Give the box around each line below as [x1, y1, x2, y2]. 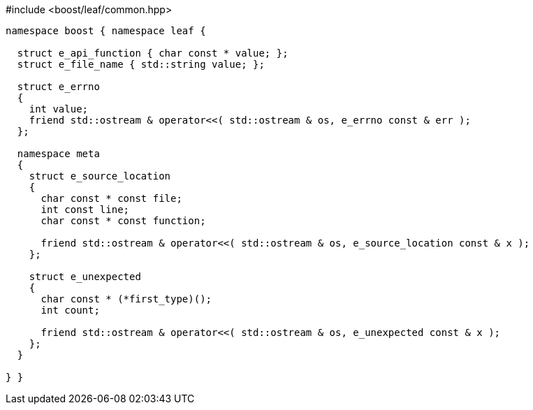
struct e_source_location [29, 170, 171, 182]
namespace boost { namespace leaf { [6, 25, 206, 36]
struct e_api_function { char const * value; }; [17, 47, 289, 59]
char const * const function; [41, 215, 206, 226]
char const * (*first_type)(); [41, 293, 212, 305]
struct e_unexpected [29, 271, 141, 282]
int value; [29, 103, 89, 115]
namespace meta [17, 148, 100, 159]
